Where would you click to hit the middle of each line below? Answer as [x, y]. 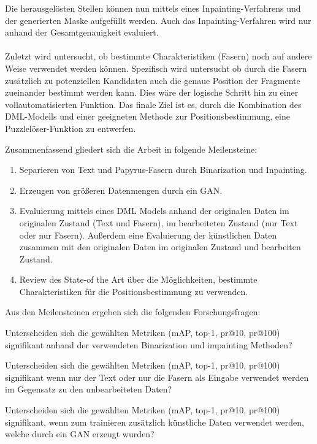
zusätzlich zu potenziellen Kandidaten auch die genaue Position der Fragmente [153, 80]
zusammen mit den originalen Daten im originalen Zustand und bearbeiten [160, 247]
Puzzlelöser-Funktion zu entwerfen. [71, 128]
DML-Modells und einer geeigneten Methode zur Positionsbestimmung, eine [147, 116]
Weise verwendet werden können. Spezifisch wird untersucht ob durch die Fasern [156, 68]
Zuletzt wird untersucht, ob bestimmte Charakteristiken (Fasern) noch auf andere [158, 56]
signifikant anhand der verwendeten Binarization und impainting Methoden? [149, 344]
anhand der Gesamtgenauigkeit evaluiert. [82, 32]
